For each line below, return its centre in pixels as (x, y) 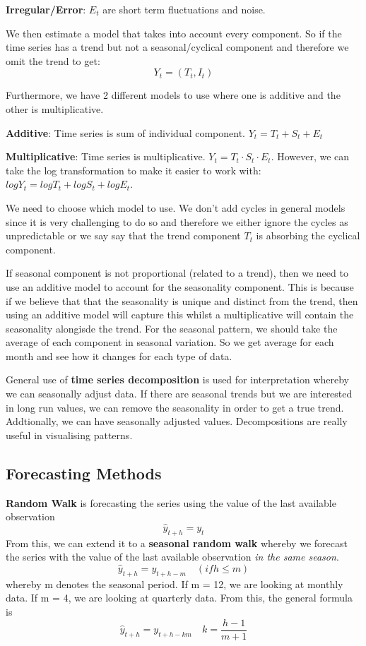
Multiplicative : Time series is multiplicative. (106, 156)
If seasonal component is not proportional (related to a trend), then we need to (177, 273)
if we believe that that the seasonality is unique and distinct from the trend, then (182, 300)
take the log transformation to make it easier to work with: (134, 170)
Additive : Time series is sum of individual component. (126, 132)
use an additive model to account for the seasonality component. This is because (180, 286)
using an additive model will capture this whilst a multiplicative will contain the (180, 315)
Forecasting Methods (84, 473)
